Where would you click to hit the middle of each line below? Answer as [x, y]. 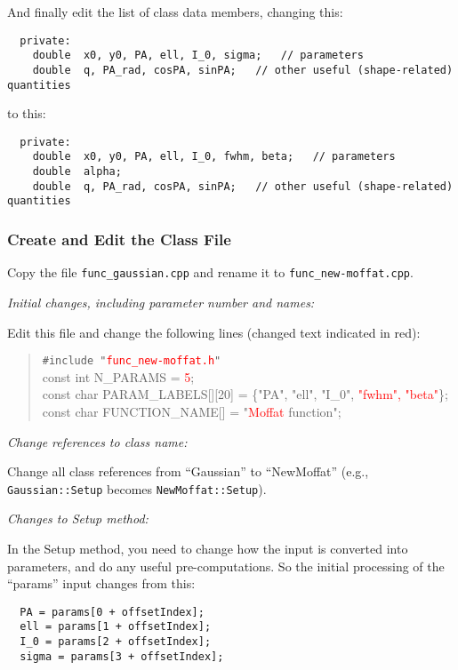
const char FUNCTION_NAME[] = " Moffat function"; [192, 411]
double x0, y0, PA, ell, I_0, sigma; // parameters [198, 56]
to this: [27, 113]
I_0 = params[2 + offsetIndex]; [116, 642]
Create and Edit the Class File [119, 239]
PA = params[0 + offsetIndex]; [112, 612]
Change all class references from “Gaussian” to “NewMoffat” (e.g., [188, 471]
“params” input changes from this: [101, 583]
